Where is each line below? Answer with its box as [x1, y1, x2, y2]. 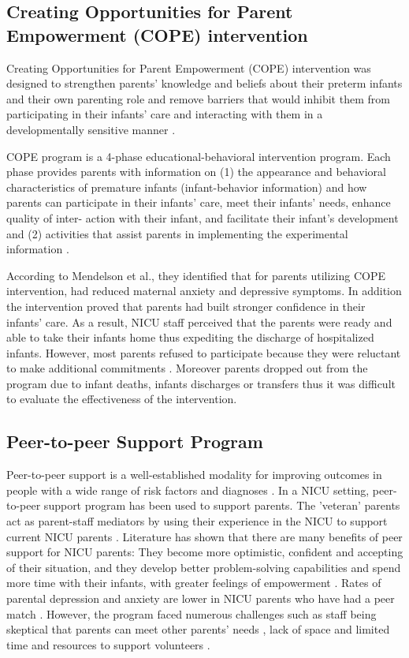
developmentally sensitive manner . [6, 121, 176, 137]
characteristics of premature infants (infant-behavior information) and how [6, 178, 367, 195]
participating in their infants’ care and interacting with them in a [6, 106, 323, 122]
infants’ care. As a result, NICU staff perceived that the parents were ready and [6, 313, 392, 330]
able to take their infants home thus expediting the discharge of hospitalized [6, 329, 374, 346]
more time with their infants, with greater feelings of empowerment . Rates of [6, 574, 381, 591]
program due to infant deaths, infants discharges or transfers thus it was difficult [6, 375, 396, 391]
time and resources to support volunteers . [6, 636, 210, 652]
